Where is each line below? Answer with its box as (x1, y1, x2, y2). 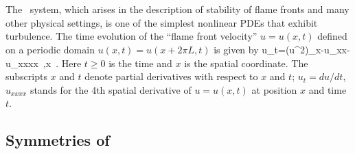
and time (308, 82, 347, 97)
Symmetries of (5, 129, 110, 151)
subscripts (5, 69, 47, 84)
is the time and (108, 55, 172, 70)
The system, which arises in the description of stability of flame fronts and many (5, 2, 350, 16)
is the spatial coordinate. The (184, 55, 308, 70)
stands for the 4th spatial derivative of (30, 82, 192, 97)
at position (251, 82, 297, 97)
